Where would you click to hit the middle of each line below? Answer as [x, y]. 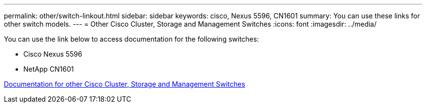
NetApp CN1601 [49, 69]
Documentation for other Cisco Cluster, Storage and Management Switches [125, 84]
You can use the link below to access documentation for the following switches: [132, 39]
